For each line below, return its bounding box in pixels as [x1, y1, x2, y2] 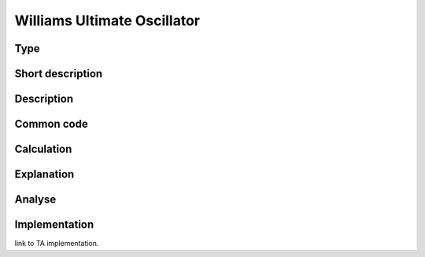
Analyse [14, 193, 57, 207]
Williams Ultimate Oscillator [14, 12, 201, 29]
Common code [14, 117, 88, 131]
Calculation [14, 143, 72, 156]
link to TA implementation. [14, 239, 99, 248]
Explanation [14, 168, 75, 181]
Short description [14, 67, 103, 80]
